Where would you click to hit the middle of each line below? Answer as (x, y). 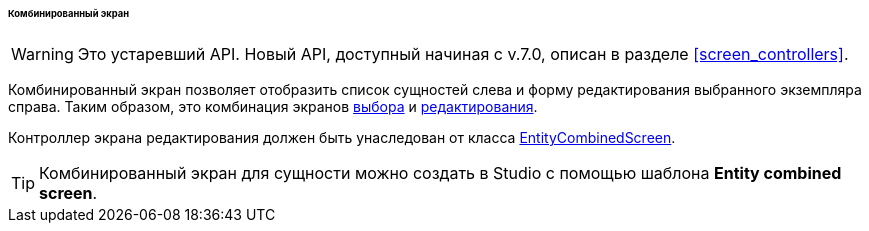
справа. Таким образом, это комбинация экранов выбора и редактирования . (273, 106)
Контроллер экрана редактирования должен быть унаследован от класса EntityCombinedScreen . (342, 137)
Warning (42, 53)
